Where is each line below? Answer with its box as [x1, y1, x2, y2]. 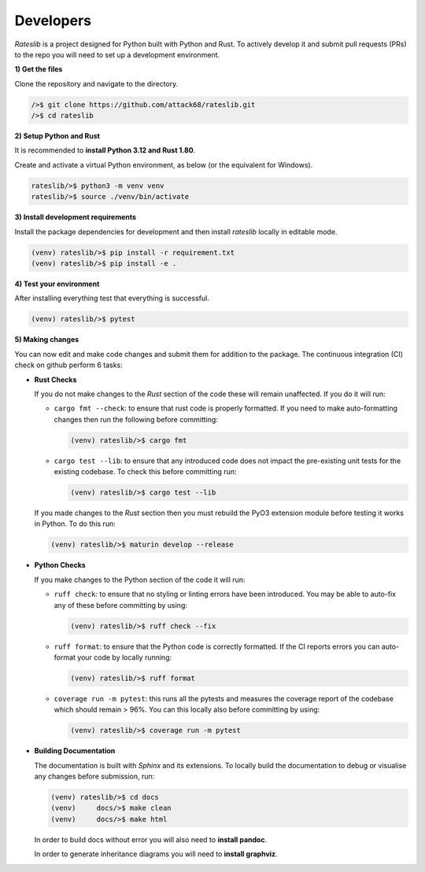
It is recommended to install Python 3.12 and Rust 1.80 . [14, 145, 196, 155]
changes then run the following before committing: [54, 414, 218, 424]
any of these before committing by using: [54, 600, 188, 609]
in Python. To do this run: [34, 519, 116, 528]
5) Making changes [14, 335, 79, 344]
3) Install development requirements [14, 212, 137, 222]
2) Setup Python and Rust [14, 131, 100, 141]
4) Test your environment [14, 279, 100, 289]
